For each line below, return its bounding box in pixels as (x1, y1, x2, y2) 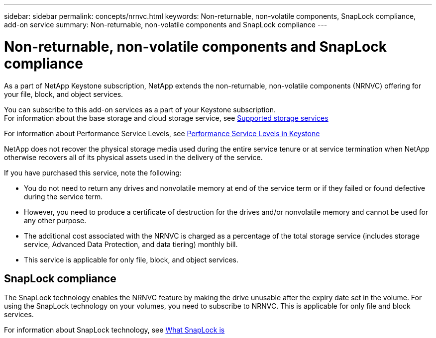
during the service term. (24, 192, 103, 201)
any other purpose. (24, 216, 87, 225)
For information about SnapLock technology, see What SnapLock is (4, 326, 225, 335)
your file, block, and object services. (4, 89, 123, 98)
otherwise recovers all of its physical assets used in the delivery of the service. (4, 153, 263, 162)
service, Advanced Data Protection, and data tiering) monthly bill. (24, 240, 238, 249)
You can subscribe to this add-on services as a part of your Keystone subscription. (4, 105, 276, 114)
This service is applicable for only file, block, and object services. (24, 255, 238, 264)
